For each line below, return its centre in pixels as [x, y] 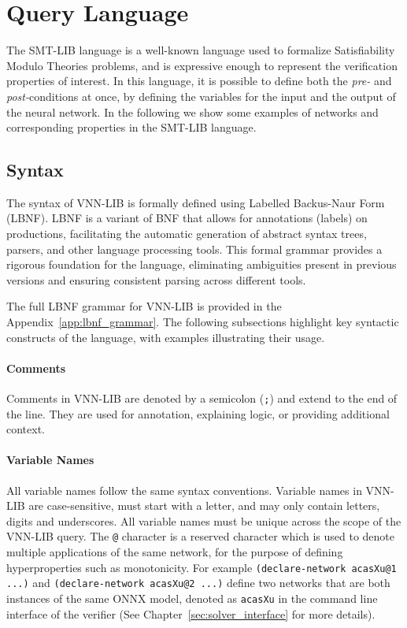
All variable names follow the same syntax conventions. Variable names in [184, 490]
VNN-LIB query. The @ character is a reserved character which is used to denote [201, 536]
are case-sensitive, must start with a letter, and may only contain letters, [204, 505]
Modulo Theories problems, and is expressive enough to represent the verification [202, 65]
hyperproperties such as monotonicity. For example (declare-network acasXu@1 [202, 567]
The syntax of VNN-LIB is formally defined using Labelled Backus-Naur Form [196, 202]
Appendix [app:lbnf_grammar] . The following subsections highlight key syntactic [203, 322]
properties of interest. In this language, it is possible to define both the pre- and [199, 81]
